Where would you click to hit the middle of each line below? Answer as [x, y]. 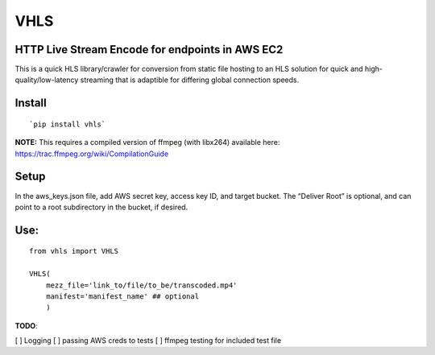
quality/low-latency [47, 80]
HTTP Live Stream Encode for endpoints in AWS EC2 [149, 50]
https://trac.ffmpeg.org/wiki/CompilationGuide [92, 154]
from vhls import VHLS [74, 251]
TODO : [26, 325]
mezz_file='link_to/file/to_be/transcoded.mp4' [141, 285]
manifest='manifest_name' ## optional [122, 296]
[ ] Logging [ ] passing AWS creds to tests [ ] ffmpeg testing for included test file [148, 341]
